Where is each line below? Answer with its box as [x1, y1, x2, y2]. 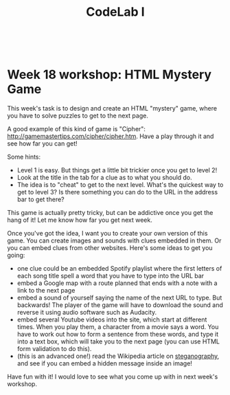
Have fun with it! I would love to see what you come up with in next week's [7, 372, 218, 381]
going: [7, 251, 25, 260]
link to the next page [16, 286, 76, 295]
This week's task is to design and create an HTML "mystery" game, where [7, 104, 218, 113]
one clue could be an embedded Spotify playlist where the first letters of [16, 264, 222, 273]
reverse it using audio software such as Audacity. [16, 308, 157, 317]
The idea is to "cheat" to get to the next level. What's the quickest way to [16, 181, 224, 189]
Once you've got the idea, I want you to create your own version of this [7, 229, 208, 238]
